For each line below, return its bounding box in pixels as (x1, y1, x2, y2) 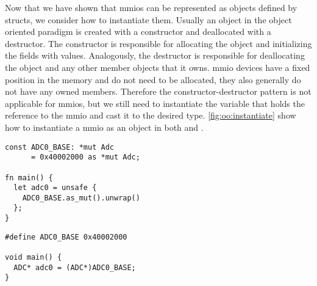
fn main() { (5, 173, 53, 182)
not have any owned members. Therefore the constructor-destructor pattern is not (5, 85, 312, 98)
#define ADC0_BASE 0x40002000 (5, 232, 127, 241)
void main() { (5, 253, 62, 262)
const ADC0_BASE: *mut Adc (5, 142, 114, 152)
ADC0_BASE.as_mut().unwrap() (22, 193, 140, 202)
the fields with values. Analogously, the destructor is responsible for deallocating (5, 49, 305, 62)
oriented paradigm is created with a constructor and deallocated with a (5, 25, 271, 38)
